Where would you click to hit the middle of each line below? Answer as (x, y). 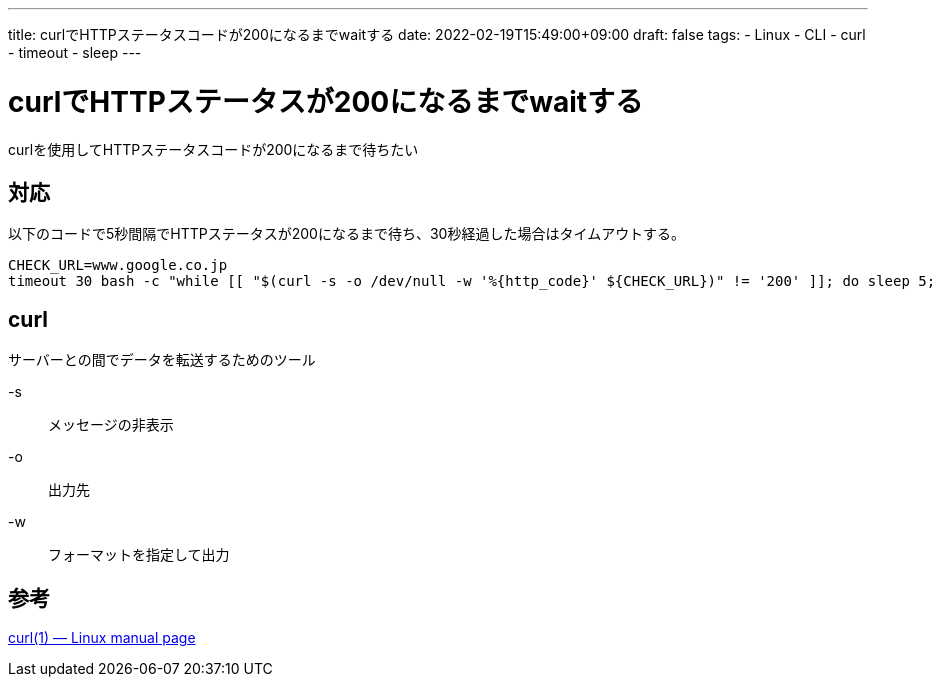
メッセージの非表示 (111, 425)
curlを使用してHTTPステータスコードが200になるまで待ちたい (213, 149)
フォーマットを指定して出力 (139, 555)
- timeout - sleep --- (75, 52)
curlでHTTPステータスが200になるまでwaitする (326, 101)
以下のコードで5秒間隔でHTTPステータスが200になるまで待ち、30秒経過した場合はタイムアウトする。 (347, 234)
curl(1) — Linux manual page (102, 638)
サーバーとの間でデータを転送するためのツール (162, 360)
